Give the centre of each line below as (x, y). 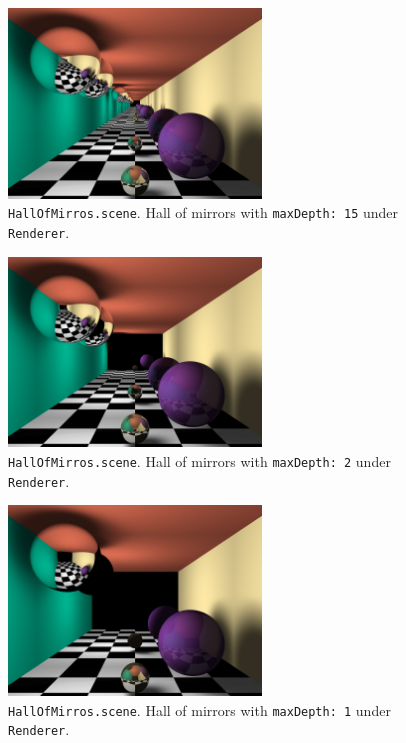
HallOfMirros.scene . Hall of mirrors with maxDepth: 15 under (203, 212)
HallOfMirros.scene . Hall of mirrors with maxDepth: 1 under (199, 709)
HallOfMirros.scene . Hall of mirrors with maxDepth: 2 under (199, 461)
